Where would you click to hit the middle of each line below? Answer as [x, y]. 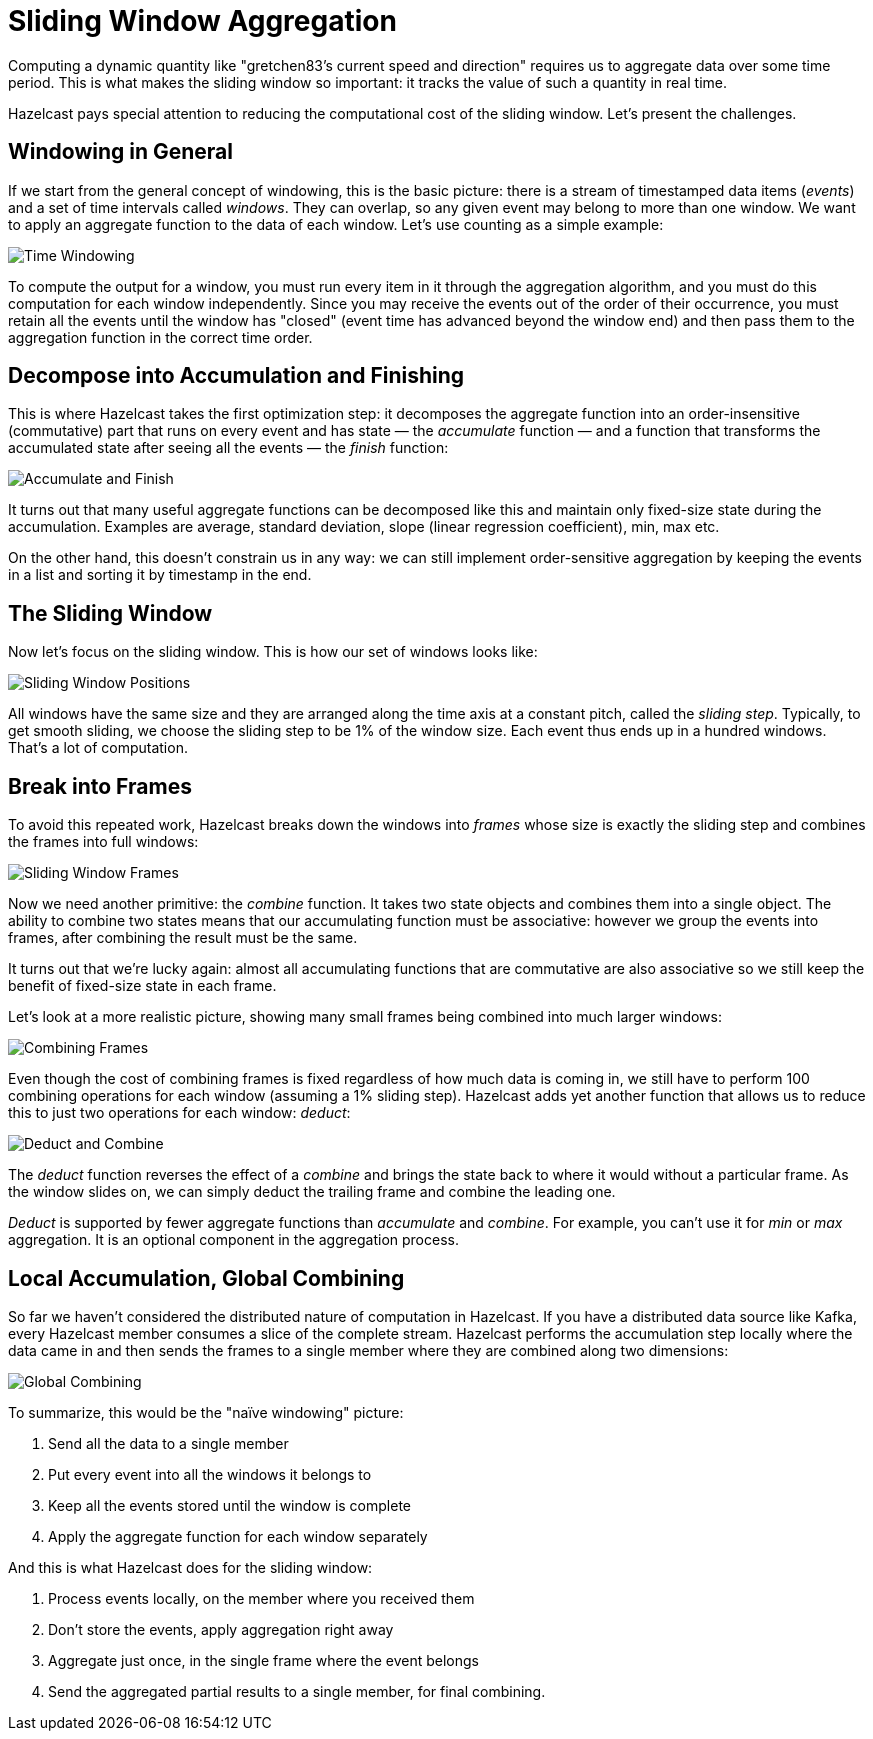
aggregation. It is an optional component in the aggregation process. [233, 1240]
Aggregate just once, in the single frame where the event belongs [263, 1660]
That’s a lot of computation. [98, 748]
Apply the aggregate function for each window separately [238, 1536]
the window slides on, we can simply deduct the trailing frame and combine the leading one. [312, 1192]
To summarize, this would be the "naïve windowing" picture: [206, 1412]
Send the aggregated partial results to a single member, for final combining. [297, 1691]
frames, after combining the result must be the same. [183, 938]
